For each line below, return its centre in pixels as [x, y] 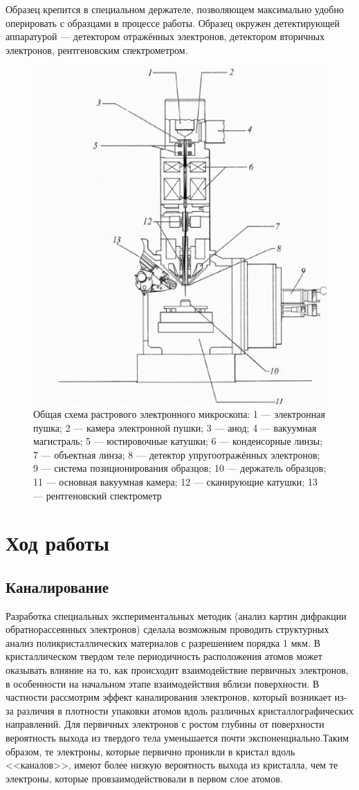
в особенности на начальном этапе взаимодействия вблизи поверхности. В [163, 683]
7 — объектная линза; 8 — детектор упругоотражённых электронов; [177, 454]
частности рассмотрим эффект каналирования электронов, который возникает [169, 697]
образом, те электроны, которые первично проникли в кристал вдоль [150, 751]
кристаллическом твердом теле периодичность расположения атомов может [164, 656]
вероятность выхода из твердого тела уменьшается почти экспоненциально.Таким [177, 738]
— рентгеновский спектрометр [98, 495]
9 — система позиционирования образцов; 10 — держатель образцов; [180, 468]
